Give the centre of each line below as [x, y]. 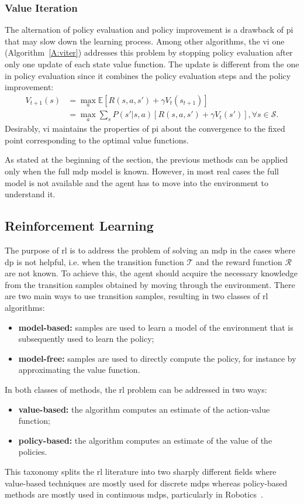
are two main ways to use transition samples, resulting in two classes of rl [137, 296]
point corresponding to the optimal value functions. [97, 140]
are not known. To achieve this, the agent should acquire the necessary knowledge [151, 273]
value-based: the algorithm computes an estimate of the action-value [144, 409]
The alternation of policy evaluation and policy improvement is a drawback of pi [149, 30]
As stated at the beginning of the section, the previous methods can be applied [146, 160]
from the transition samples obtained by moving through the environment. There [150, 284]
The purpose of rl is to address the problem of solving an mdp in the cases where [150, 250]
